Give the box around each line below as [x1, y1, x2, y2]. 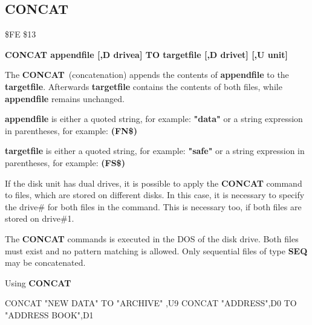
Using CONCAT [5, 276, 71, 289]
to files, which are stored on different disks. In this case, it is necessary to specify [5, 188, 305, 201]
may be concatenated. [5, 256, 86, 269]
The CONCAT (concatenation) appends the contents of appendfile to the [5, 68, 289, 81]
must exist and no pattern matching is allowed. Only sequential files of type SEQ [5, 244, 308, 257]
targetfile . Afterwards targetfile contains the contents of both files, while [5, 80, 282, 92]
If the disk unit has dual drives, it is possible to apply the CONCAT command [5, 176, 302, 189]
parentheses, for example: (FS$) [5, 156, 125, 169]
